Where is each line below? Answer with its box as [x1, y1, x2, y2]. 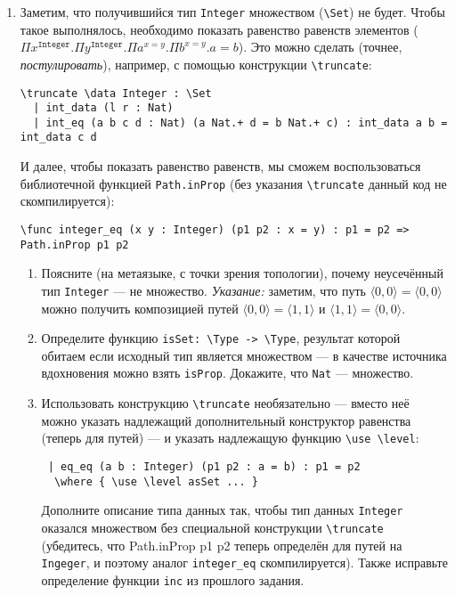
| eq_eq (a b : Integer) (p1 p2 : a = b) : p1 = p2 [47, 460, 361, 473]
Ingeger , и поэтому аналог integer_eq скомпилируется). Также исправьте [41, 553, 448, 572]
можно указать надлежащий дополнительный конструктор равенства [41, 411, 411, 429]
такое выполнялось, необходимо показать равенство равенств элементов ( [20, 20, 418, 38]
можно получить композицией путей [41, 298, 239, 317]
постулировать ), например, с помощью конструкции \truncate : [20, 54, 372, 73]
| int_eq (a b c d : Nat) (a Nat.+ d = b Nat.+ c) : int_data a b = [33, 116, 448, 129]
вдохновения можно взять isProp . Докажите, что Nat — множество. [41, 363, 414, 382]
